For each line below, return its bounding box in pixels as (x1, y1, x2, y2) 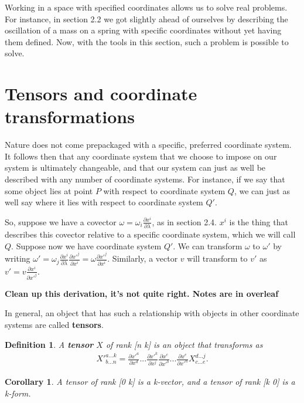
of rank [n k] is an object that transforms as (105, 338, 263, 350)
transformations (5, 104, 135, 128)
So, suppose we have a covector (5, 215, 117, 228)
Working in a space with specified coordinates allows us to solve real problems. (5, 1, 288, 13)
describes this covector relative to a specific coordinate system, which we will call (5, 228, 296, 241)
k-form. (5, 387, 31, 399)
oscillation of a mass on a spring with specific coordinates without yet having (5, 24, 282, 36)
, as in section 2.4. (152, 215, 217, 228)
